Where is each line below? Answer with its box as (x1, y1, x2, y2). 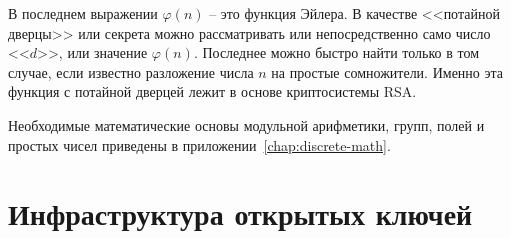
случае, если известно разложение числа (8, 61, 254, 82)
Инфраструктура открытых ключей (8, 193, 473, 234)
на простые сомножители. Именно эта (271, 61, 504, 82)
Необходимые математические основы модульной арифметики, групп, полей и (8, 114, 485, 135)
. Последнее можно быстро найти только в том (193, 42, 479, 63)
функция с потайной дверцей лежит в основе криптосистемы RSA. (8, 81, 417, 102)
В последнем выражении (8, 3, 158, 23)
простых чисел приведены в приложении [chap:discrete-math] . (8, 134, 391, 155)
